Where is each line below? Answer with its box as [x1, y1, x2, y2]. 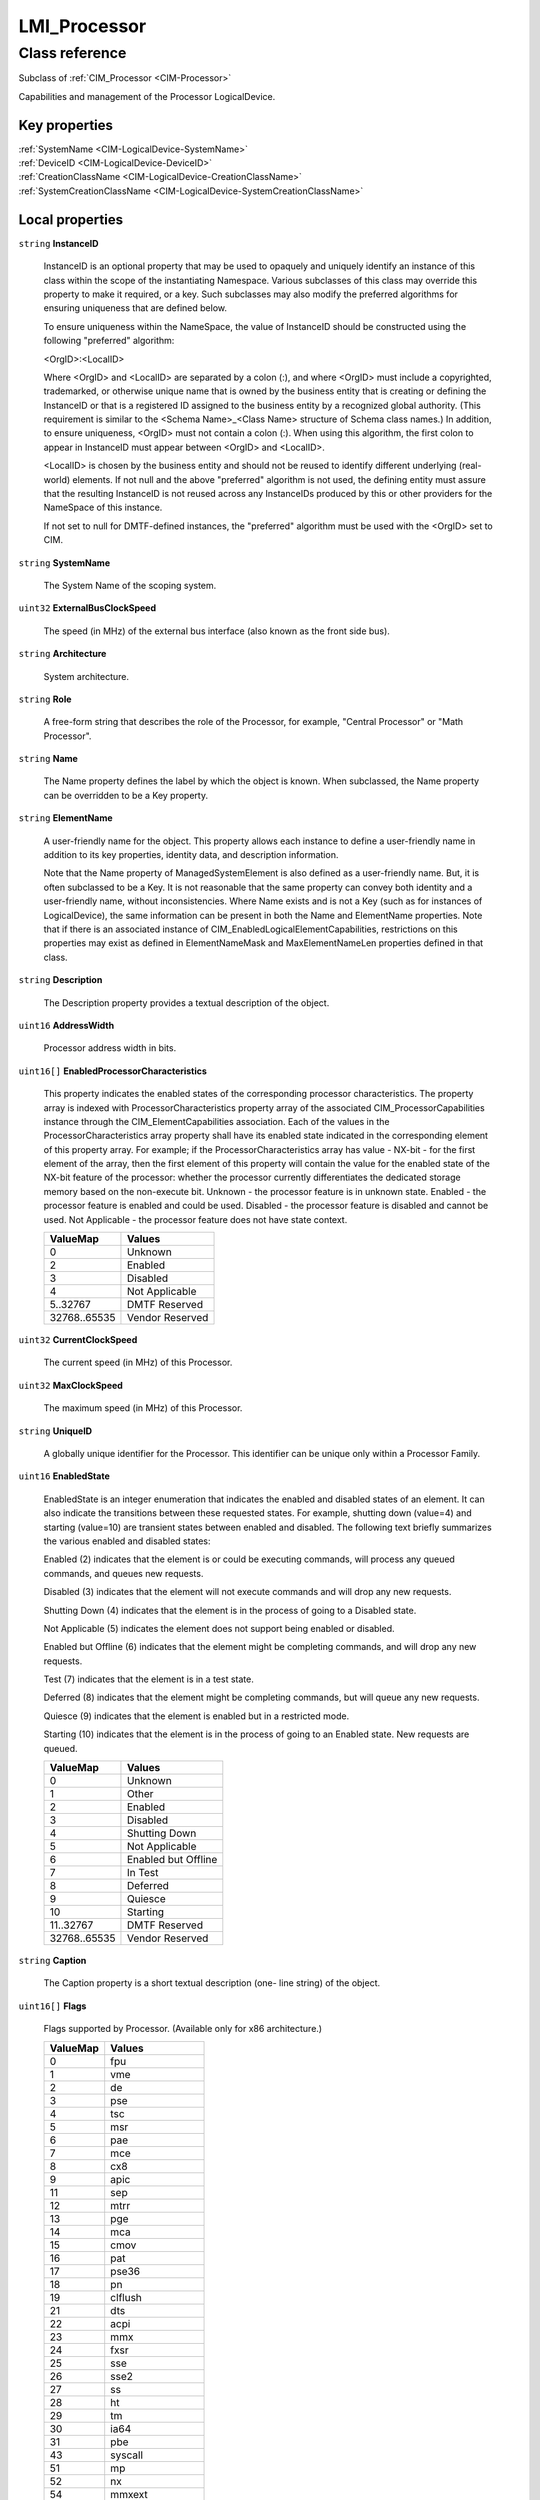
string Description [18, 974, 103, 986]
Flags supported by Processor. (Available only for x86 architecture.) [43, 2023, 323, 2035]
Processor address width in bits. [43, 1042, 177, 1054]
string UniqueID [18, 1425, 93, 1437]
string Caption [18, 1955, 87, 1967]
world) [43, 473, 71, 485]
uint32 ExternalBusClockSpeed [18, 602, 157, 614]
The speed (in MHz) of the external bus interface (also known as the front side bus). [43, 625, 390, 637]
